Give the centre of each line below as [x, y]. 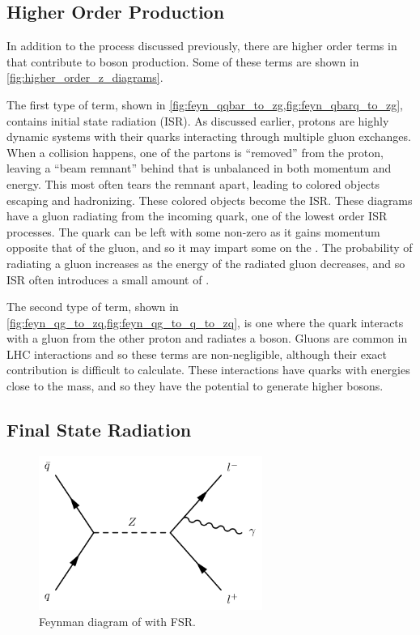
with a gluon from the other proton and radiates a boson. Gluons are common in [207, 338]
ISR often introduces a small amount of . [108, 279]
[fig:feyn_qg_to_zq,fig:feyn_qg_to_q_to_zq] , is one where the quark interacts [205, 322]
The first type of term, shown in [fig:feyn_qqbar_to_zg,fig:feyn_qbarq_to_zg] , [205, 104]
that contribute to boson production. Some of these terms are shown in [183, 61]
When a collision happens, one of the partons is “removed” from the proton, [195, 152]
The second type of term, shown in [93, 307]
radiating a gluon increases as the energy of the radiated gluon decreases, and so [206, 263]
